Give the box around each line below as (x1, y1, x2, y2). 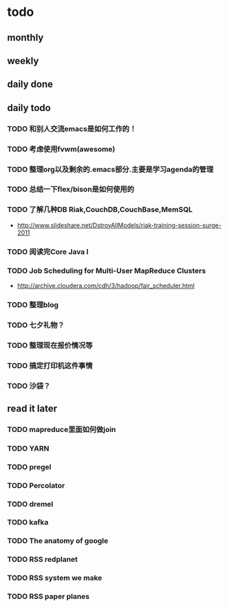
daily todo (7, 101, 52, 114)
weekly (7, 55, 39, 66)
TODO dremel (7, 499, 54, 509)
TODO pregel (7, 462, 52, 471)
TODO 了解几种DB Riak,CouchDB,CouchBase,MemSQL (7, 205, 193, 215)
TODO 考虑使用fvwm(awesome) (7, 144, 116, 154)
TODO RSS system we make (7, 573, 102, 583)
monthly (7, 32, 44, 43)
